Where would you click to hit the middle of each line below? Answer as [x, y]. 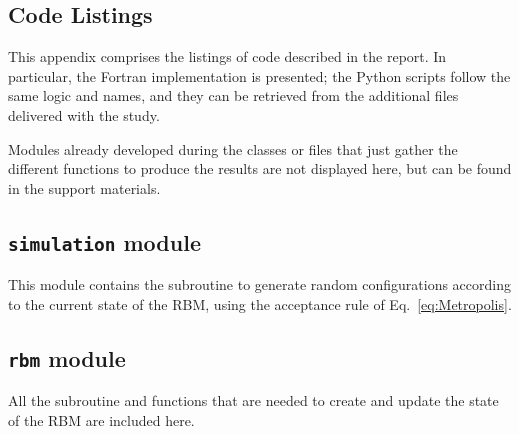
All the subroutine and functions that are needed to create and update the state [253, 400]
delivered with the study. [84, 114]
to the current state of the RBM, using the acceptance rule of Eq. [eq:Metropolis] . [260, 303]
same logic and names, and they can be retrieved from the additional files [233, 95]
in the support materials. [84, 187]
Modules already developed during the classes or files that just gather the [233, 148]
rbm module [67, 357]
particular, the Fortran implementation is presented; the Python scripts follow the [259, 75]
